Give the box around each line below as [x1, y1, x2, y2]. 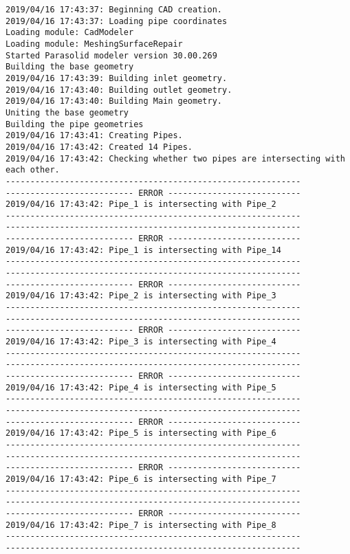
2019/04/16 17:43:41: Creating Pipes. [6, 131, 183, 141]
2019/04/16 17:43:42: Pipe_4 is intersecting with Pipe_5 [6, 382, 276, 392]
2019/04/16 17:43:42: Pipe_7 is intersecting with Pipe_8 [6, 520, 276, 530]
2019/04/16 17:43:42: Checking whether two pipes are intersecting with [6, 153, 345, 164]
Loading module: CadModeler [6, 27, 134, 38]
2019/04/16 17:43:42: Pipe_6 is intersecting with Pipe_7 [6, 474, 276, 484]
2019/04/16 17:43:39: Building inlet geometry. [6, 73, 228, 83]
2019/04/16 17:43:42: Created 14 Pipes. [6, 142, 193, 152]
